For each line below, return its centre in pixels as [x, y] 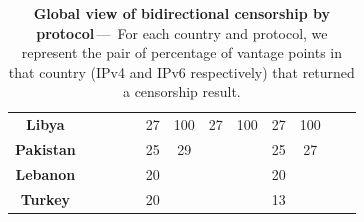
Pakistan [45, 149]
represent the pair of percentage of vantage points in [182, 52]
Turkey [45, 198]
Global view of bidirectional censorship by [182, 13]
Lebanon [45, 173]
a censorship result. [181, 91]
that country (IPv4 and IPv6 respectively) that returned [181, 71]
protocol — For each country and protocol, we [182, 32]
